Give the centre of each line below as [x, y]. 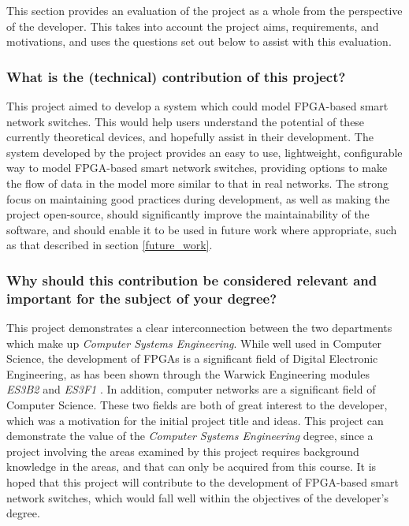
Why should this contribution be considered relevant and [192, 280]
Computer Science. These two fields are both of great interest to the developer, [197, 405]
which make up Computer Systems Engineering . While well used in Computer [194, 343]
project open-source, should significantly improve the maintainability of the [188, 214]
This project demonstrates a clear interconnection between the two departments [199, 328]
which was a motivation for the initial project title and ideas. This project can [195, 420]
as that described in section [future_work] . [110, 245]
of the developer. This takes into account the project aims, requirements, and [193, 26]
